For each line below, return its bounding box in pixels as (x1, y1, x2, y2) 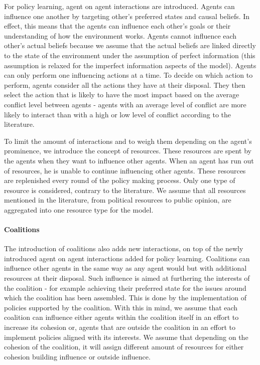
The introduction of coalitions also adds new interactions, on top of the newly (4, 243, 243, 254)
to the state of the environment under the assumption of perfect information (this (4, 50, 255, 60)
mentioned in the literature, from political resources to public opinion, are (4, 195, 231, 205)
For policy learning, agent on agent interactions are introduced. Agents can (4, 1, 235, 11)
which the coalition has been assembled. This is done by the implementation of (4, 292, 246, 303)
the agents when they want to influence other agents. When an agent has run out (4, 155, 254, 165)
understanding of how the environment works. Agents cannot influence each (4, 30, 237, 41)
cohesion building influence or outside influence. (4, 351, 151, 361)
